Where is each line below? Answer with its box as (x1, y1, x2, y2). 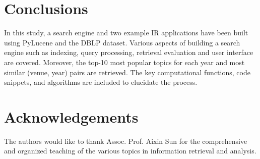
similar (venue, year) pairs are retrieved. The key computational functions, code (4, 67, 250, 77)
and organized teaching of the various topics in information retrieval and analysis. (4, 145, 256, 156)
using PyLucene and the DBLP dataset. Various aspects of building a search (4, 37, 240, 47)
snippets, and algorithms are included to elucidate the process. (4, 77, 198, 87)
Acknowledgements (4, 106, 139, 127)
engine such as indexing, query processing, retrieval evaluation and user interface (4, 47, 253, 58)
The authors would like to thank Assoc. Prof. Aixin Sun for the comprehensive (4, 135, 247, 146)
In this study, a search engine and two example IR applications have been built (4, 27, 248, 38)
